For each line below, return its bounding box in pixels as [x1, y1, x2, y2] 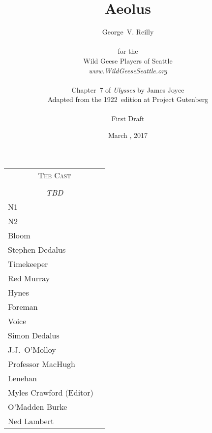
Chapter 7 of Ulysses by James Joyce [71, 84, 184, 95]
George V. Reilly [102, 27, 154, 37]
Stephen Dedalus [8, 243, 66, 255]
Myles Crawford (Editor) [8, 386, 93, 398]
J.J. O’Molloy [8, 343, 56, 355]
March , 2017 [108, 130, 148, 140]
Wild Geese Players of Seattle [83, 55, 173, 66]
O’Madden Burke [8, 400, 67, 412]
